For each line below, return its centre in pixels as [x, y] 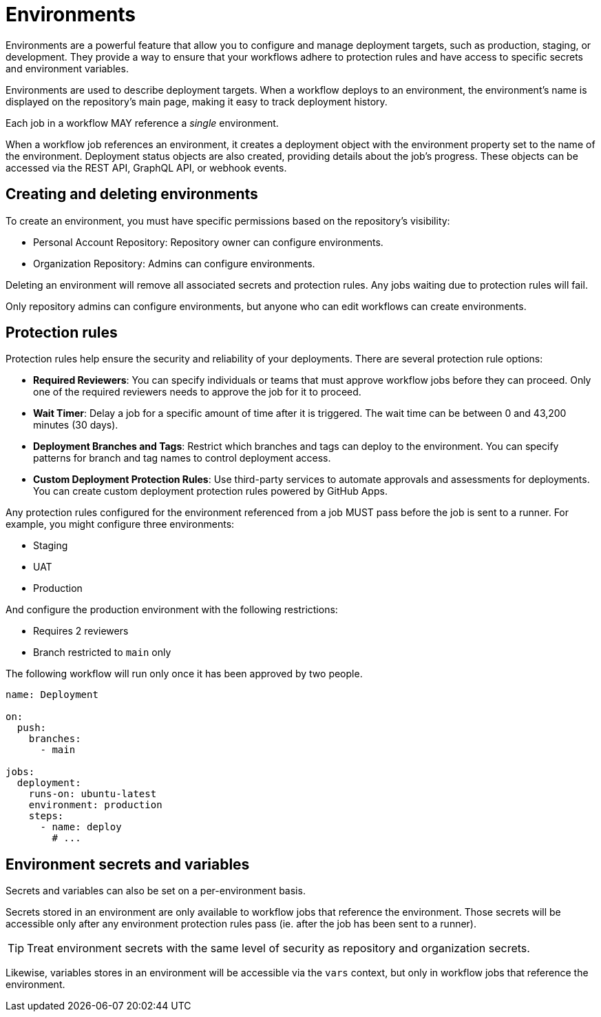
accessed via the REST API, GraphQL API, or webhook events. [146, 167]
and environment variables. [67, 68]
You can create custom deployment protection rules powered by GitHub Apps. [210, 491]
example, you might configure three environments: [120, 524]
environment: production [95, 805]
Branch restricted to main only [102, 653]
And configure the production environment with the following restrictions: [172, 610]
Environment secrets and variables [128, 864]
